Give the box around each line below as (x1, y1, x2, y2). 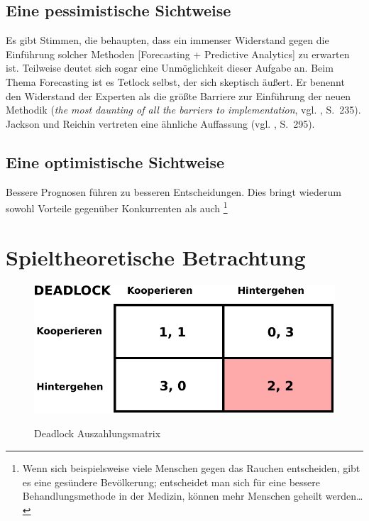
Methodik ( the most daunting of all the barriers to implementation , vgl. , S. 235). (6, 102, 361, 117)
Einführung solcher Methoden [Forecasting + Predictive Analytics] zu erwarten (6, 46, 350, 61)
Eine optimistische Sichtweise (6, 150, 225, 172)
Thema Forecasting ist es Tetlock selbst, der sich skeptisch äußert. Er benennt (6, 74, 345, 89)
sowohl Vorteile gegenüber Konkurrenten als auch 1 (6, 199, 228, 215)
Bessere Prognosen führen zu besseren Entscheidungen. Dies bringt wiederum (6, 184, 341, 199)
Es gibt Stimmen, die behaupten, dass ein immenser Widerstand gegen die (6, 33, 329, 48)
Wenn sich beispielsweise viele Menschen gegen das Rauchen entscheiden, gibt (22, 461, 360, 476)
